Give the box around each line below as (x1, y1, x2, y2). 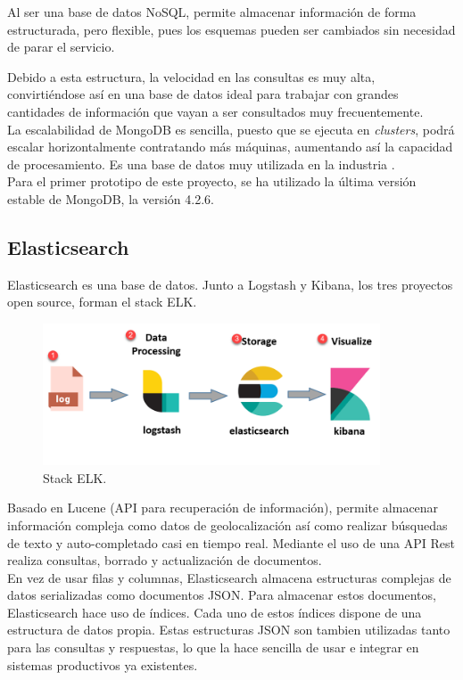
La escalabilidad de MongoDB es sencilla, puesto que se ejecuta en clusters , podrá (7, 119, 455, 138)
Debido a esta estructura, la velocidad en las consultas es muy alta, (7, 67, 376, 86)
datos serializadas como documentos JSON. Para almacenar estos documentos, (7, 586, 436, 604)
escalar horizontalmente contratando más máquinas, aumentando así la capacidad (7, 137, 453, 156)
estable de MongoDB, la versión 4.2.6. (7, 189, 214, 208)
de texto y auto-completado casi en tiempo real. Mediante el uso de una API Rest (7, 533, 455, 552)
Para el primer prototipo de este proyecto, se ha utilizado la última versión (7, 172, 417, 191)
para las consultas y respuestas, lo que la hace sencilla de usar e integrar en (7, 638, 419, 657)
